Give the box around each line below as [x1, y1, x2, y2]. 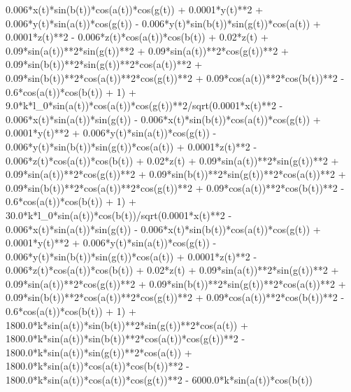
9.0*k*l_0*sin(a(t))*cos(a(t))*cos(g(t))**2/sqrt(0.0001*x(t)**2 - [6, 98, 283, 113]
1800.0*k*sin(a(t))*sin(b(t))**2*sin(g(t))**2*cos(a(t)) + [6, 317, 248, 332]
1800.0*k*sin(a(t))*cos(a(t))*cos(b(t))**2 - [6, 358, 189, 373]
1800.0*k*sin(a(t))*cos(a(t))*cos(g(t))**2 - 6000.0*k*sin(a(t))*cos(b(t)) [6, 372, 313, 387]
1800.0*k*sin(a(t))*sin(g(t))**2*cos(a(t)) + [6, 344, 192, 359]
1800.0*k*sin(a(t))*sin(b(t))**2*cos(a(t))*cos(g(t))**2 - [6, 331, 245, 346]
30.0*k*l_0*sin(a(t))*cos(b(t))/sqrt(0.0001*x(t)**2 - [6, 207, 232, 222]
